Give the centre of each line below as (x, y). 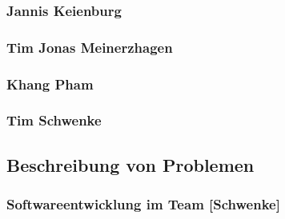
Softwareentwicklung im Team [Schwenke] (143, 204)
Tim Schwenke (54, 120)
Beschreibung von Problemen (130, 164)
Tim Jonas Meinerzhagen (90, 47)
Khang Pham (50, 84)
